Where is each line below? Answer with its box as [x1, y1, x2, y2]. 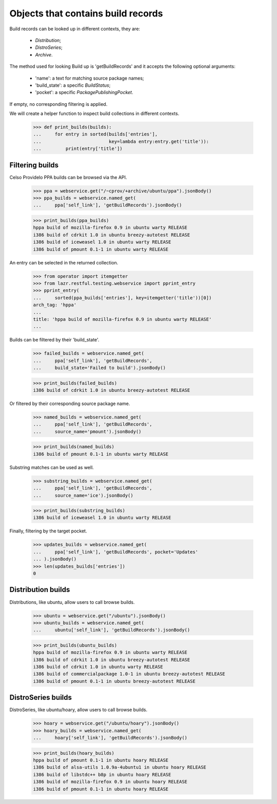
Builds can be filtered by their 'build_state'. [9, 337, 100, 343]
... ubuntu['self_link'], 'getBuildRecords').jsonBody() [33, 627, 190, 633]
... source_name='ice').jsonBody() [33, 492, 133, 498]
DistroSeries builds [9, 693, 72, 702]
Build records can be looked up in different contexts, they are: [9, 26, 141, 32]
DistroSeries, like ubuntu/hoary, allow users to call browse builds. [9, 706, 148, 713]
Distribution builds [9, 585, 70, 594]
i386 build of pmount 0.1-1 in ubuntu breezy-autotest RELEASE [33, 678, 196, 684]
